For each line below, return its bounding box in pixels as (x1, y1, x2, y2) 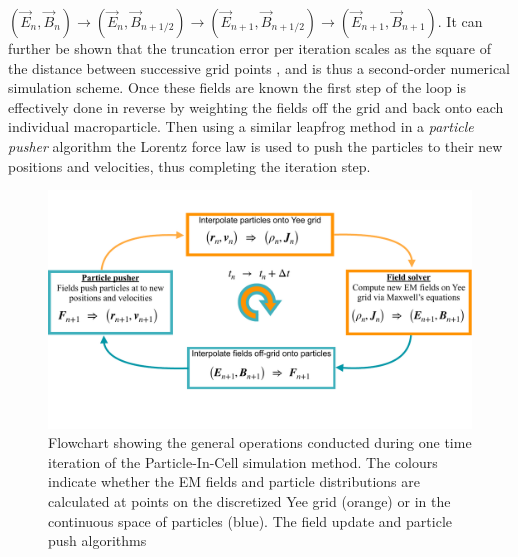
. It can (437, 11, 483, 31)
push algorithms (48, 530, 147, 551)
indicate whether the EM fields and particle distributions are (48, 471, 421, 492)
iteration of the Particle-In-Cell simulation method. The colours (48, 451, 438, 472)
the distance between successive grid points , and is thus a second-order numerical (8, 57, 511, 78)
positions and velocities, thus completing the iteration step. (8, 155, 371, 176)
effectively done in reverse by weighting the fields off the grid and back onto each (8, 96, 504, 117)
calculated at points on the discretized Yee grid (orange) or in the (48, 491, 451, 512)
